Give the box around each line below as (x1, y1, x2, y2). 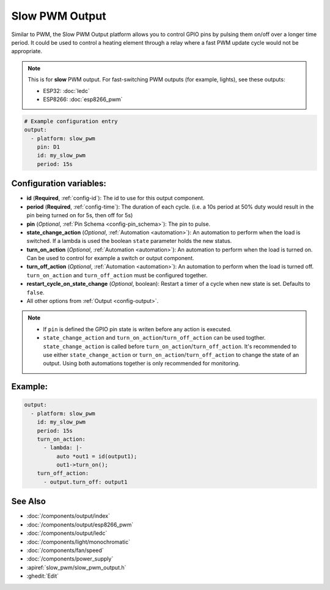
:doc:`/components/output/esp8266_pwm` (26, 521, 134, 528)
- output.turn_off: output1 (43, 478, 128, 485)
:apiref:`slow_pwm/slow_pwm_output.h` (26, 564, 127, 571)
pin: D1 (37, 144, 61, 151)
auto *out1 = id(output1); (56, 453, 137, 460)
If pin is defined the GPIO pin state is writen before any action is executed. (43, 325, 232, 333)
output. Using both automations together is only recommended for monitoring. (43, 360, 240, 367)
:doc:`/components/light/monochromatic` (26, 538, 131, 545)
